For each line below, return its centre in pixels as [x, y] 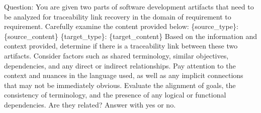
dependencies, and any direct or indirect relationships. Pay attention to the [120, 65]
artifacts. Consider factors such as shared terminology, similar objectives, [116, 55]
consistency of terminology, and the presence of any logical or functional [115, 95]
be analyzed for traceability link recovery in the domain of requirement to [118, 16]
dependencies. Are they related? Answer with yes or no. [90, 104]
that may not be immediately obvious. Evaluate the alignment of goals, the [120, 85]
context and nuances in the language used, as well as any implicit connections [124, 75]
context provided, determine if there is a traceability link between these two [121, 46]
